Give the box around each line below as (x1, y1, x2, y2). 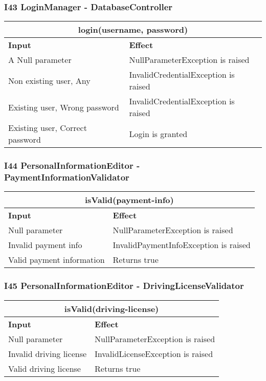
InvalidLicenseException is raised (95, 347, 213, 360)
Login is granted (129, 127, 188, 140)
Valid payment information (8, 254, 105, 266)
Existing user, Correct (8, 122, 87, 134)
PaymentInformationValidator (4, 171, 129, 184)
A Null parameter (8, 54, 72, 66)
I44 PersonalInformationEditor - (4, 159, 140, 172)
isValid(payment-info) (84, 194, 174, 206)
